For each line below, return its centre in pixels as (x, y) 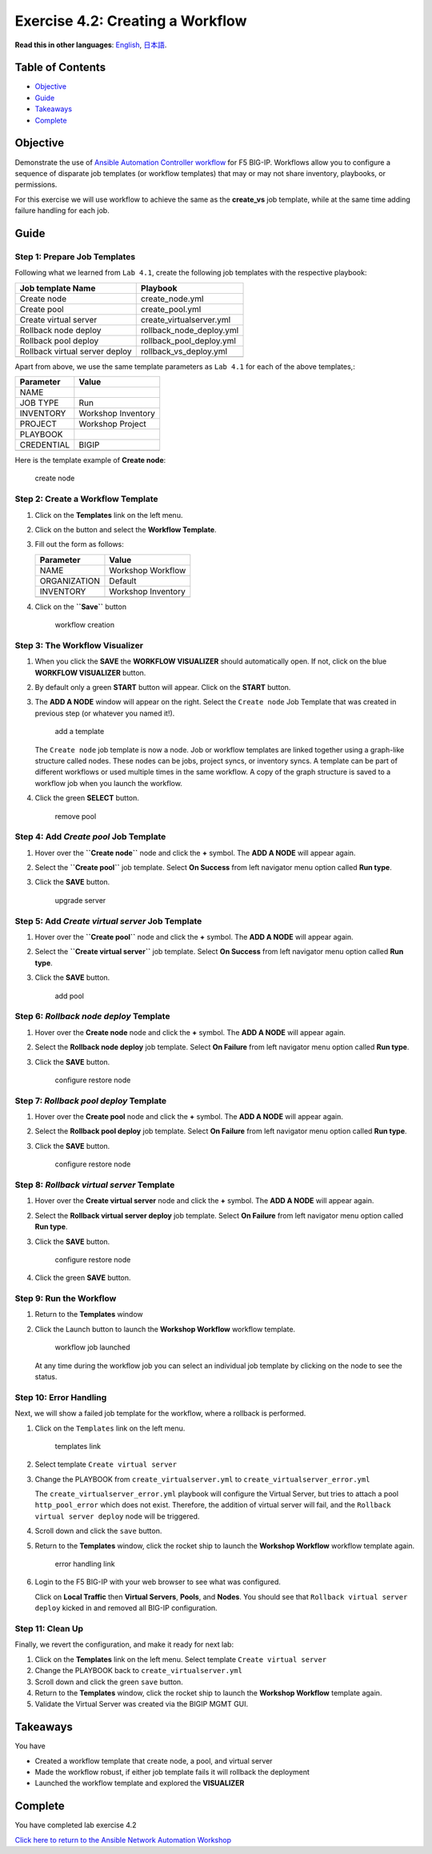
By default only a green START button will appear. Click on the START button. (163, 688)
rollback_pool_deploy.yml (188, 340)
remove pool (76, 816)
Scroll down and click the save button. (98, 1531)
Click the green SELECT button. (87, 798)
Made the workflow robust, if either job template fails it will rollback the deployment (172, 1772)
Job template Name (58, 288)
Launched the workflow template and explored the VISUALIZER (140, 1783)
